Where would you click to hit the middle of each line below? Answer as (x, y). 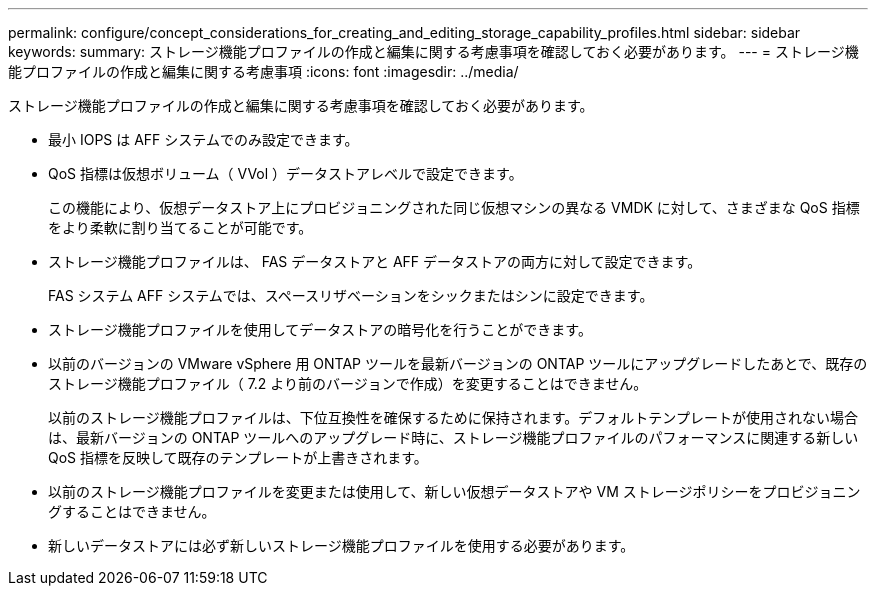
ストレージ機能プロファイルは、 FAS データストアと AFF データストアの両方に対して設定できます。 (375, 261)
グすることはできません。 (132, 511)
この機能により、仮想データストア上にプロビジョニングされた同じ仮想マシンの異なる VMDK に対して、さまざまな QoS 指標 (454, 207)
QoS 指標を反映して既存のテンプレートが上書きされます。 (238, 457)
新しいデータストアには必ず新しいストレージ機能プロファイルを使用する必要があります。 (341, 545)
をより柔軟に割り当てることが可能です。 (180, 227)
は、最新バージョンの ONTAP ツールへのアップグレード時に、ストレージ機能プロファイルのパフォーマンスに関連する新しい (453, 437)
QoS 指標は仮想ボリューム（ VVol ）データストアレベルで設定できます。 (285, 173)
